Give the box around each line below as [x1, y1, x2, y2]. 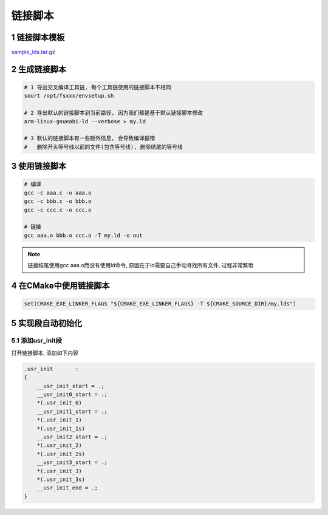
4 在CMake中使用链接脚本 [11, 280, 110, 291]
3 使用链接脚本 [11, 161, 67, 171]
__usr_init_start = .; [36, 383, 104, 389]
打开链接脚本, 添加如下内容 [11, 349, 78, 356]
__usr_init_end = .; [36, 485, 98, 491]
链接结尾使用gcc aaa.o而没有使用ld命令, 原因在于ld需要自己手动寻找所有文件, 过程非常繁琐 [27, 262, 254, 269]
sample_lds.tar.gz [11, 49, 56, 56]
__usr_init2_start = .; [36, 433, 108, 440]
